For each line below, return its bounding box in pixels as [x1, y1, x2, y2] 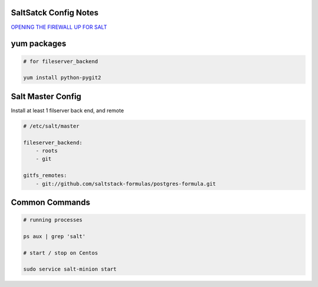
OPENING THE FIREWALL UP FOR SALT [11, 24, 107, 31]
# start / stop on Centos [23, 249, 98, 256]
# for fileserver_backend [23, 58, 98, 65]
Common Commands [11, 197, 91, 207]
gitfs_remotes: [23, 172, 67, 179]
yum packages [11, 39, 67, 49]
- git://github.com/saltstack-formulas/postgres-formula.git [35, 180, 216, 187]
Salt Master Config [11, 91, 82, 101]
